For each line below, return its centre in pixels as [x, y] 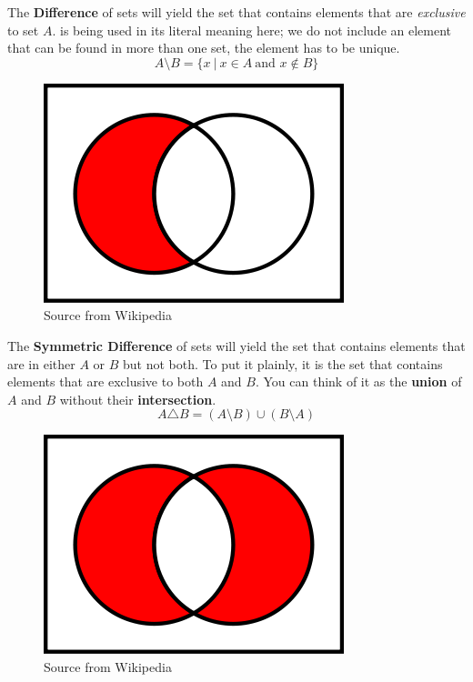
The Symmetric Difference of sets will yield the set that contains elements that [236, 345]
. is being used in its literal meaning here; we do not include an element [252, 30]
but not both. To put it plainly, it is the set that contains [283, 363]
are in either [41, 363]
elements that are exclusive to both [106, 381]
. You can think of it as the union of [358, 381]
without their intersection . [138, 399]
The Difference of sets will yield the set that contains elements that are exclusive [236, 12]
